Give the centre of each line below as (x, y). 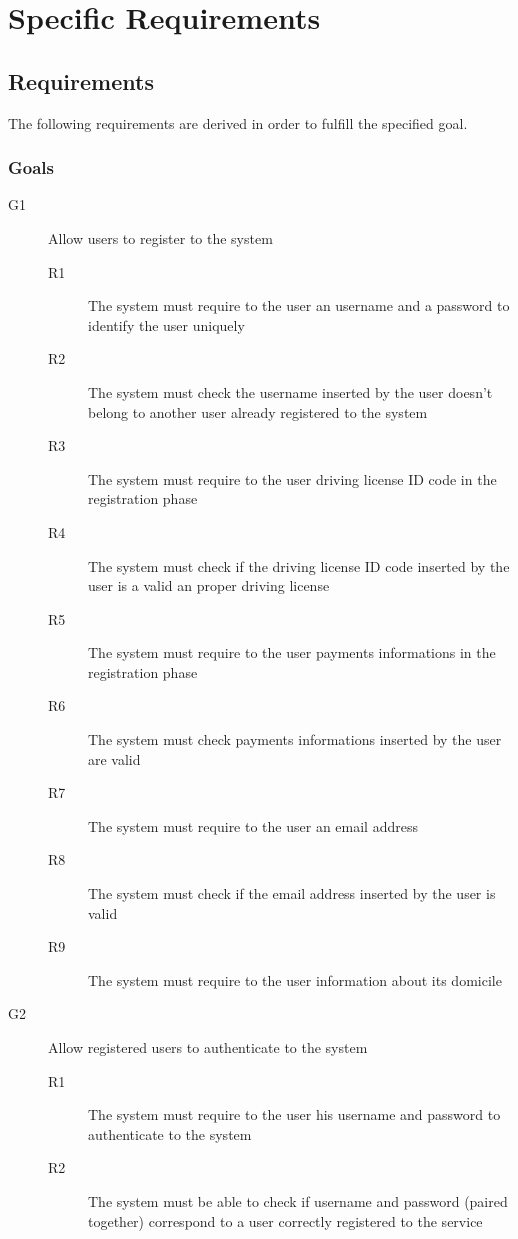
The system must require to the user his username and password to (294, 1114)
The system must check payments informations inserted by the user (295, 739)
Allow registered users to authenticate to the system (208, 1047)
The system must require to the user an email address (253, 825)
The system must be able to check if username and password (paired (298, 1200)
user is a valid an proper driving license (209, 585)
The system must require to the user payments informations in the (292, 652)
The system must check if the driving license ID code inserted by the (299, 565)
